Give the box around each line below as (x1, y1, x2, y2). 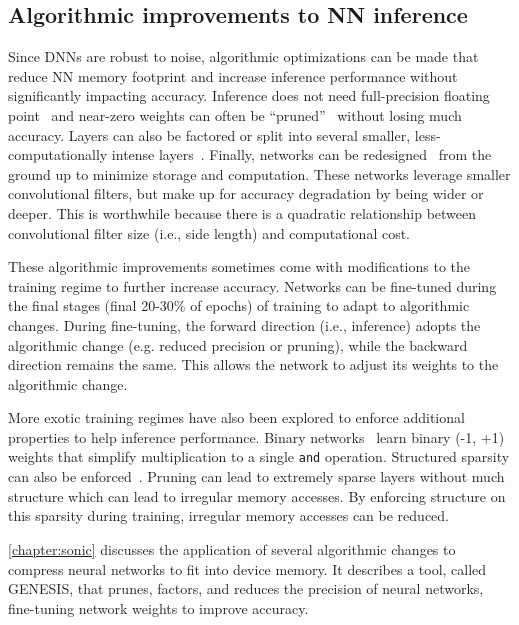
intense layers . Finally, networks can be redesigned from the (111, 144, 492, 165)
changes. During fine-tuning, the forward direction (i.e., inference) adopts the (8, 314, 481, 335)
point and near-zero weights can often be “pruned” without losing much (8, 104, 462, 125)
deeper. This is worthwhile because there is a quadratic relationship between (8, 202, 477, 223)
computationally (8, 144, 108, 165)
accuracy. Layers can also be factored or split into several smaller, (8, 124, 411, 145)
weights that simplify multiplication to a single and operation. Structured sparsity (8, 446, 510, 467)
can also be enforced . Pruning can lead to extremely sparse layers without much (8, 466, 505, 487)
